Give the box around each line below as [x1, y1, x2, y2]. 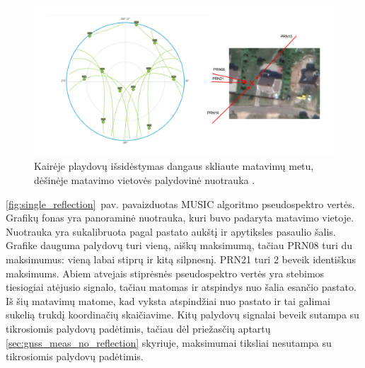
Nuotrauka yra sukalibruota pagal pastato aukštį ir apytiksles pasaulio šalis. [6, 224, 336, 238]
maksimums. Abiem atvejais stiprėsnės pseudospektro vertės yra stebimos [6, 265, 325, 280]
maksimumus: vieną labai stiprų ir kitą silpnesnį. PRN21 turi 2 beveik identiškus [6, 251, 356, 266]
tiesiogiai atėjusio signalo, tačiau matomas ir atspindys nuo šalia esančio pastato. [6, 280, 357, 294]
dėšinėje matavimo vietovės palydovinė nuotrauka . [34, 173, 255, 188]
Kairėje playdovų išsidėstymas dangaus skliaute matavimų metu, [34, 159, 314, 173]
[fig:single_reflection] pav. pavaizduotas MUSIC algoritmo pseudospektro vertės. [6, 196, 355, 211]
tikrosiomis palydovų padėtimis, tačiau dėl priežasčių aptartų [6, 321, 271, 335]
